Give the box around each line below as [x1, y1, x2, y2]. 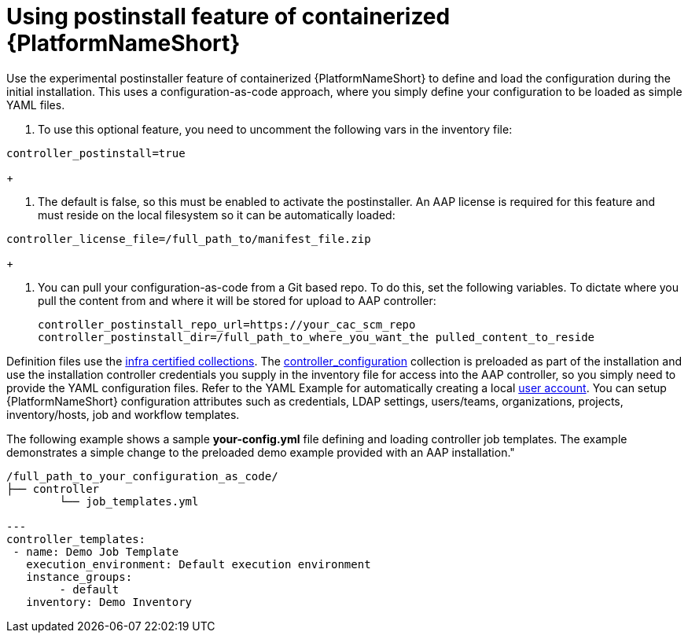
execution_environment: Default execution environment [26, 557, 371, 571]
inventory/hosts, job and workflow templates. [6, 407, 240, 421]
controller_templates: [6, 532, 146, 545]
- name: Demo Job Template [13, 545, 179, 558]
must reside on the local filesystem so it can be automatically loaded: [38, 207, 396, 222]
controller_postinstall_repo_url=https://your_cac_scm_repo [38, 318, 416, 331]
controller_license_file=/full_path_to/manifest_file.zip [6, 232, 371, 245]
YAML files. [6, 97, 65, 112]
